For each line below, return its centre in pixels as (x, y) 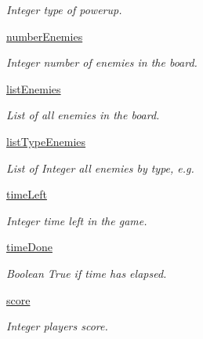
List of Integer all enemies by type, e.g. (100, 168)
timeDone (29, 247)
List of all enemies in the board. (83, 115)
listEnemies (34, 88)
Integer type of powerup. (64, 9)
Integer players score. (57, 326)
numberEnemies (45, 36)
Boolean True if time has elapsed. (87, 273)
